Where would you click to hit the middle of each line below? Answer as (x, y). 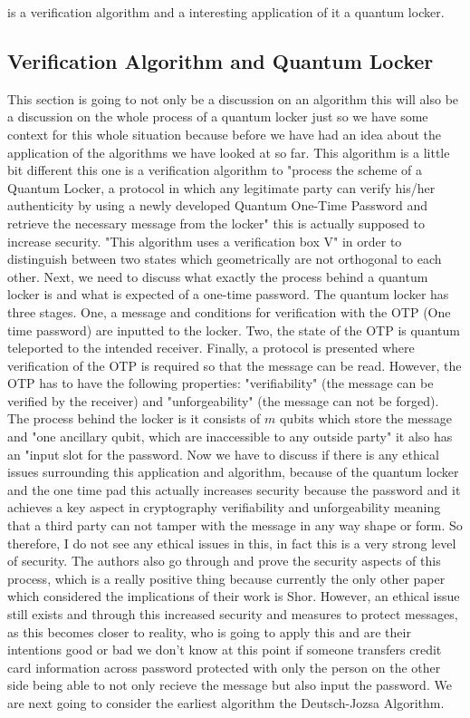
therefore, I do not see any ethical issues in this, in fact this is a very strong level (232, 543)
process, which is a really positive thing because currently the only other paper (226, 578)
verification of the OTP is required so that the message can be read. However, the (235, 365)
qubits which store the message (366, 418)
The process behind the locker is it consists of (134, 418)
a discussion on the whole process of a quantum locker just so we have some (218, 116)
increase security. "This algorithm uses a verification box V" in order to (205, 241)
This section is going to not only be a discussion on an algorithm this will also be (233, 98)
